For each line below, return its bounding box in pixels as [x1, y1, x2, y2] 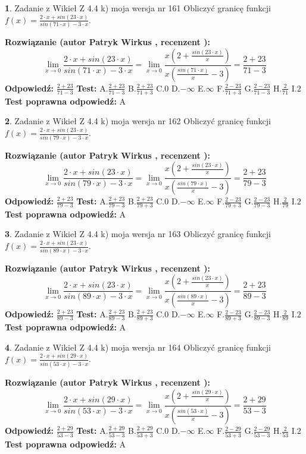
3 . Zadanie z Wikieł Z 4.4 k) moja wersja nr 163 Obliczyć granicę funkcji [5, 228, 271, 240]
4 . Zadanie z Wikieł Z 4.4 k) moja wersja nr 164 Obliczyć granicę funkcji [5, 340, 271, 353]
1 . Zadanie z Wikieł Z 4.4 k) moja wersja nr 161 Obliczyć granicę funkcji [5, 2, 271, 14]
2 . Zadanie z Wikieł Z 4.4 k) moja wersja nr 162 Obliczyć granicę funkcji [5, 115, 271, 127]
